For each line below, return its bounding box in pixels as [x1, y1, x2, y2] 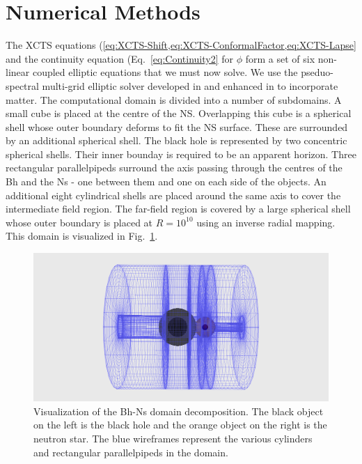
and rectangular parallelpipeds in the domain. [33, 444, 228, 459]
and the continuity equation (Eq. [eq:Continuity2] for [6, 51, 233, 65]
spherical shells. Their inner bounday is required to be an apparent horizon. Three [6, 146, 356, 161]
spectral [6, 78, 39, 93]
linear [6, 65, 30, 79]
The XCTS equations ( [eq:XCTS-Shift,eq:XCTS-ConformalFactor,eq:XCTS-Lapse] [6, 38, 356, 52]
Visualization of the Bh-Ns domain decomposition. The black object [33, 403, 324, 418]
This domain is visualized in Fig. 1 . [6, 229, 158, 243]
